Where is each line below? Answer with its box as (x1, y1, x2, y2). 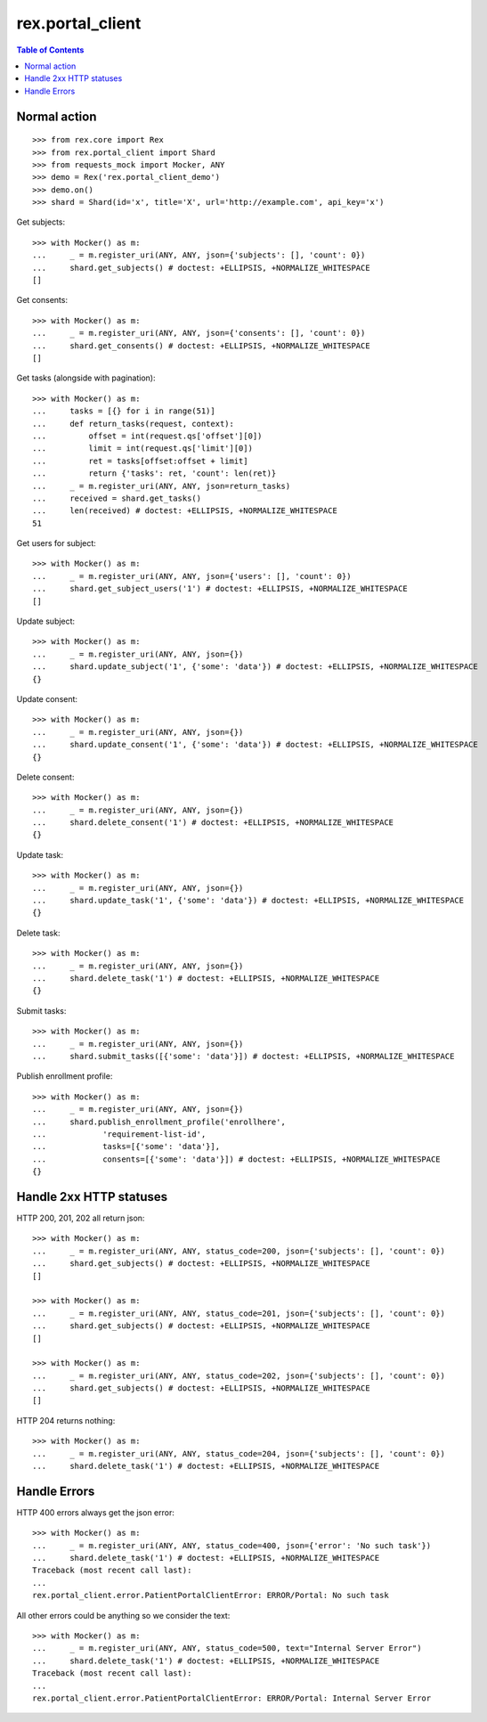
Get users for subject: (16, 538, 97, 549)
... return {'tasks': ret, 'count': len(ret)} (32, 469, 277, 478)
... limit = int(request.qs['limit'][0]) (32, 444, 254, 453)
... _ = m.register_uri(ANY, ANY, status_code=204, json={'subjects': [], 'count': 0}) (32, 1449, 445, 1458)
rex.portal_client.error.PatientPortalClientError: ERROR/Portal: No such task (32, 1590, 389, 1601)
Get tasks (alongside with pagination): (16, 372, 156, 383)
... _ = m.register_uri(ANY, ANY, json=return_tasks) (32, 481, 291, 491)
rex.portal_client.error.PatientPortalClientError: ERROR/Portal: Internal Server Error (32, 1693, 432, 1703)
